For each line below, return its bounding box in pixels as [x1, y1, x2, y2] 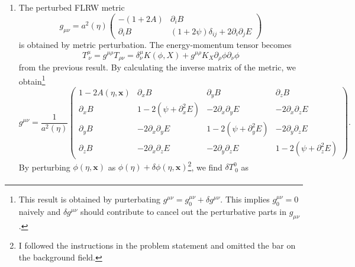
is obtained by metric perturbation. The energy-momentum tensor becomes [18, 38, 292, 51]
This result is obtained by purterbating [18, 193, 160, 205]
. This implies [220, 193, 270, 205]
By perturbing [18, 160, 70, 173]
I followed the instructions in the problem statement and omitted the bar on [18, 239, 296, 252]
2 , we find [188, 159, 222, 173]
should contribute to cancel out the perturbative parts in [80, 205, 287, 218]
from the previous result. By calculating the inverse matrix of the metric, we [18, 61, 296, 73]
